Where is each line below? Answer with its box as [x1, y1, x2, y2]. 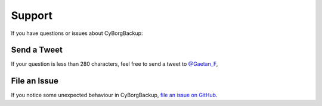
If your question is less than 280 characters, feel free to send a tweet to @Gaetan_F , [11, 60, 218, 68]
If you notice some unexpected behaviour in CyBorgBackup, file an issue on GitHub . [11, 92, 218, 99]
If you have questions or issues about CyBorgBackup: [11, 30, 143, 37]
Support [11, 9, 53, 22]
